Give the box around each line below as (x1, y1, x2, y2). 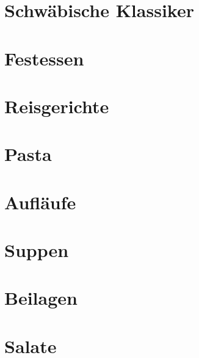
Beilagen (4, 285, 78, 310)
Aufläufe (4, 189, 76, 214)
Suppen (4, 237, 69, 263)
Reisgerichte (4, 93, 109, 118)
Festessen (4, 45, 84, 70)
